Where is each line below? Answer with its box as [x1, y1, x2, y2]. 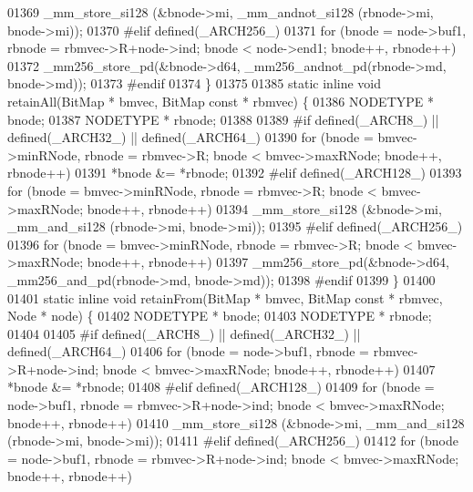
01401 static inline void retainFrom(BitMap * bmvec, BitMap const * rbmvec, [7, 288, 443, 307]
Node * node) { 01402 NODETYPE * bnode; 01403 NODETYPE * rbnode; [7, 306, 432, 325]
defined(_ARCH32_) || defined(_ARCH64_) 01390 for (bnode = [7, 128, 374, 147]
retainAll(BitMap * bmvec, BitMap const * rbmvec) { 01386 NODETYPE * [7, 91, 434, 110]
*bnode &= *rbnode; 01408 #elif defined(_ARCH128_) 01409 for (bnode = [7, 377, 435, 396]
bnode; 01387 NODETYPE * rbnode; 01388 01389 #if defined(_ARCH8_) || [7, 109, 439, 128]
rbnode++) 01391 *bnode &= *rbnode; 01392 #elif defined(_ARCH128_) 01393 [7, 163, 462, 182]
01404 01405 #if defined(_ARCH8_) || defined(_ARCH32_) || [7, 323, 361, 343]
